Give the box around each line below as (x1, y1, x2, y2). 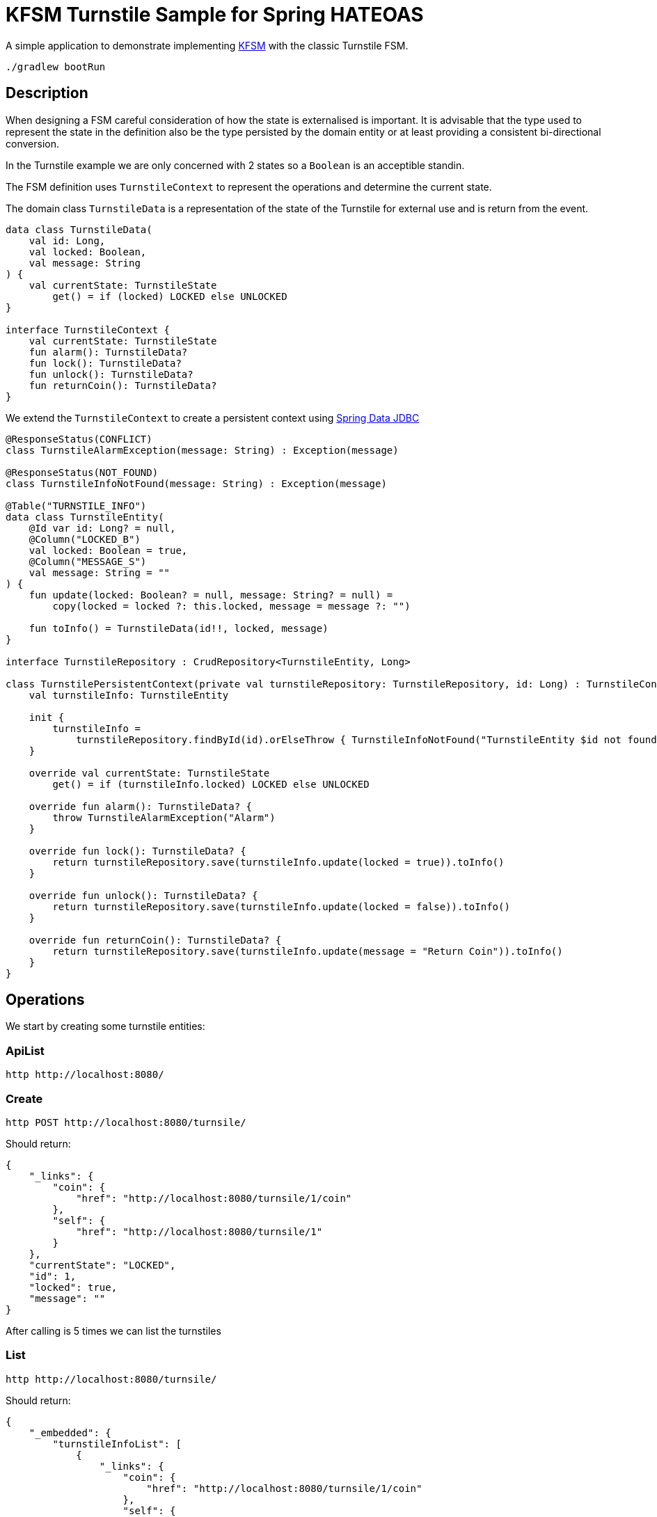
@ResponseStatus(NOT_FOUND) (6, 466, 159, 478)
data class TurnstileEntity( (6, 511, 164, 523)
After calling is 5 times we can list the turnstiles (6, 1324, 221, 1337)
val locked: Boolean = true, (29, 544, 188, 556)
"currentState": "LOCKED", (29, 1259, 176, 1271)
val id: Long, (29, 235, 106, 246)
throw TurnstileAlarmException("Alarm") (52, 811, 276, 823)
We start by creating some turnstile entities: (6, 1020, 205, 1033)
